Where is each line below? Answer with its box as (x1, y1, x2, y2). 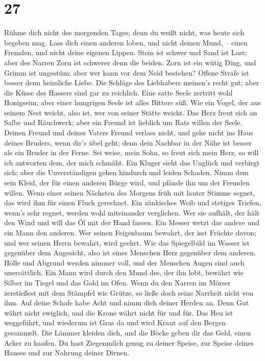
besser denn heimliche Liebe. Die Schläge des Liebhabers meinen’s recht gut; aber (4, 77, 259, 88)
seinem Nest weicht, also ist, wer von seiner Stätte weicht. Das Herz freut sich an (4, 107, 257, 117)
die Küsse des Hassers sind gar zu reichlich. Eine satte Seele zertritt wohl (4, 87, 233, 98)
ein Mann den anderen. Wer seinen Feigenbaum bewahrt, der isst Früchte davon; (4, 227, 256, 237)
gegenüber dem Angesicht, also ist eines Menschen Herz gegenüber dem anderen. (4, 247, 256, 258)
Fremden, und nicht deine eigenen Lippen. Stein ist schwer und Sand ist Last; (4, 47, 247, 58)
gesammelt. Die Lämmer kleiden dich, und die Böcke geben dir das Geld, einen (4, 327, 251, 338)
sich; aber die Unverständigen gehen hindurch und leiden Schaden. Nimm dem (4, 167, 249, 178)
